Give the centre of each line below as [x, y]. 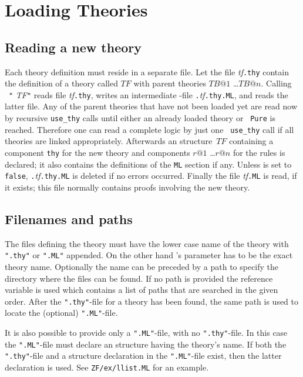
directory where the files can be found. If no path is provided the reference [139, 278]
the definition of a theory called [61, 83]
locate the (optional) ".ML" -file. [61, 313]
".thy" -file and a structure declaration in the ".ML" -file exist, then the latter [143, 356]
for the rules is [259, 152]
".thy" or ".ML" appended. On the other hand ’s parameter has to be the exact [149, 255]
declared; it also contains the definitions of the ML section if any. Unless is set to [148, 164]
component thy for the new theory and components [97, 152]
